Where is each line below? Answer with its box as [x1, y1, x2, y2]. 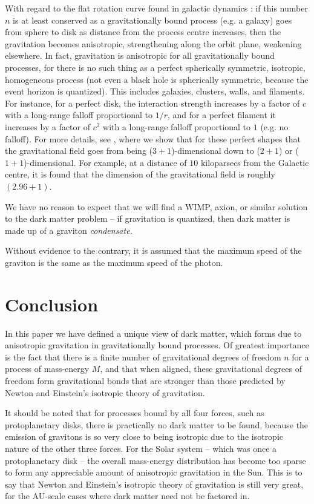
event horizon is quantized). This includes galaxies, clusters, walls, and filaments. [5, 85, 305, 98]
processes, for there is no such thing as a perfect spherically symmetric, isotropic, [5, 61, 306, 73]
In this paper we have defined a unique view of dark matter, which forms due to [5, 327, 302, 339]
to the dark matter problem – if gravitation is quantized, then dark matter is [5, 212, 290, 225]
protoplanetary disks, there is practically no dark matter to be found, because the [5, 418, 309, 431]
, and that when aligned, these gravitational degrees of [100, 362, 302, 375]
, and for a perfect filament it [167, 108, 276, 121]
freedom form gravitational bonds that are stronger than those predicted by [5, 374, 286, 386]
